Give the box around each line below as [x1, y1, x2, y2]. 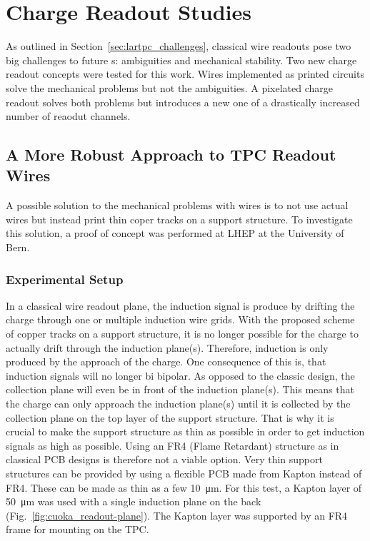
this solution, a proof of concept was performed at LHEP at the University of [6, 226, 344, 241]
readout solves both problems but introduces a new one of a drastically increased [6, 94, 360, 109]
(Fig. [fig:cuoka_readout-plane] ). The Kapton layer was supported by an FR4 [6, 507, 348, 522]
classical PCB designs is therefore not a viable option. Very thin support [6, 452, 323, 467]
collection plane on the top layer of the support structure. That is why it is [6, 410, 334, 425]
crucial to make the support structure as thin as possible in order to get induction [6, 424, 365, 439]
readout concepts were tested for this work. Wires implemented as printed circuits [6, 66, 364, 81]
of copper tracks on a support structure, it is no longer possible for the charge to [6, 326, 359, 341]
